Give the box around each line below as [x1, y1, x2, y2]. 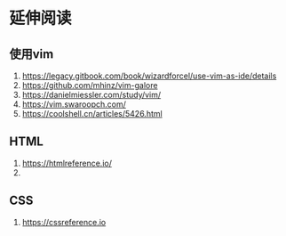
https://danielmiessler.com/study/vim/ [21, 90, 162, 100]
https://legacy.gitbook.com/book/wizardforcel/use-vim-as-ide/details [21, 70, 277, 81]
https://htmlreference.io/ [21, 158, 113, 168]
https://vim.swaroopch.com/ [21, 99, 126, 110]
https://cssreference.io [21, 216, 107, 227]
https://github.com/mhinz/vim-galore [21, 80, 158, 90]
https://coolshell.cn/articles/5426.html [21, 109, 163, 118]
